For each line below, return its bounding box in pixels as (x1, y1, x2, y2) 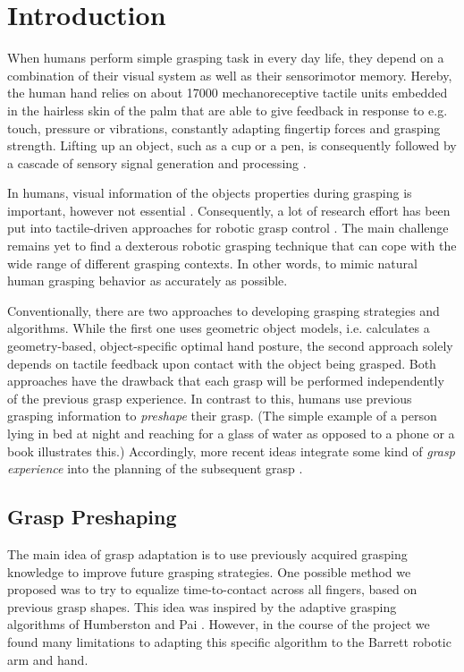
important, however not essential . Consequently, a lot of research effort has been (7, 200, 451, 219)
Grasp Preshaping (7, 503, 177, 531)
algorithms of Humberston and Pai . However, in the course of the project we (7, 615, 430, 634)
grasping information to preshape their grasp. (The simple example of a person (7, 406, 437, 425)
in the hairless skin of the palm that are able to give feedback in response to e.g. (7, 100, 448, 119)
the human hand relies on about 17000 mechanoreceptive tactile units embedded (7, 83, 448, 102)
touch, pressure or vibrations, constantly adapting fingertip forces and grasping (7, 118, 441, 137)
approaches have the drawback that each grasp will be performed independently (7, 371, 444, 390)
